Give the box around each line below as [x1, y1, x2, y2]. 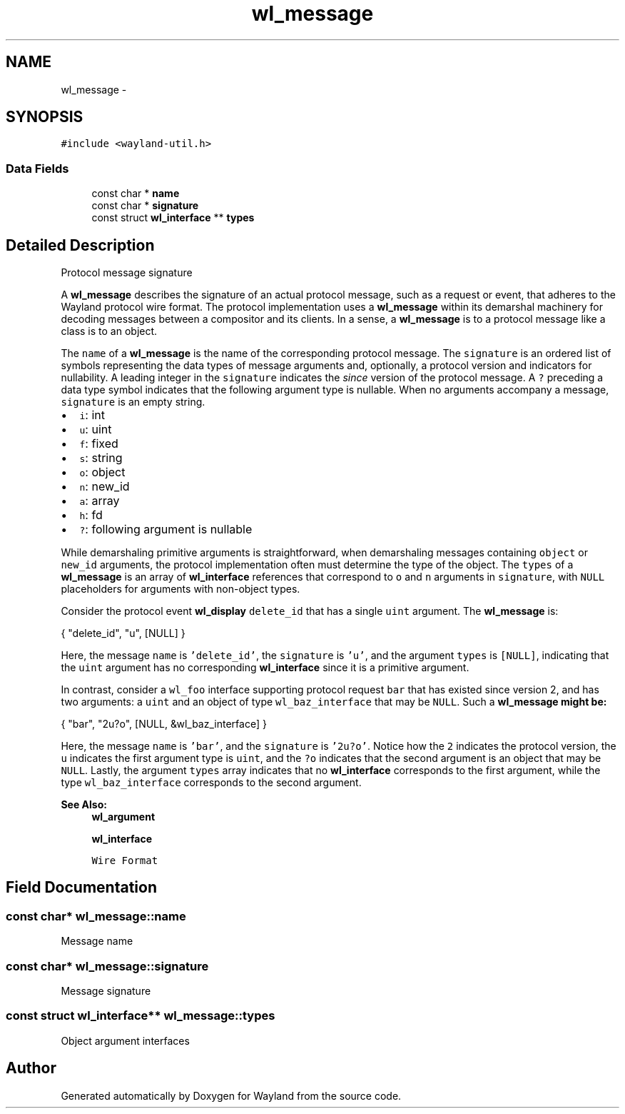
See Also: [61, 798, 107, 811]
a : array [79, 493, 120, 508]
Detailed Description [6, 236, 155, 254]
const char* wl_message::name [6, 908, 186, 923]
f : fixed [79, 436, 118, 451]
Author [6, 1059, 56, 1078]
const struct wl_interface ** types [91, 211, 255, 224]
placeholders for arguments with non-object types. [61, 583, 300, 596]
